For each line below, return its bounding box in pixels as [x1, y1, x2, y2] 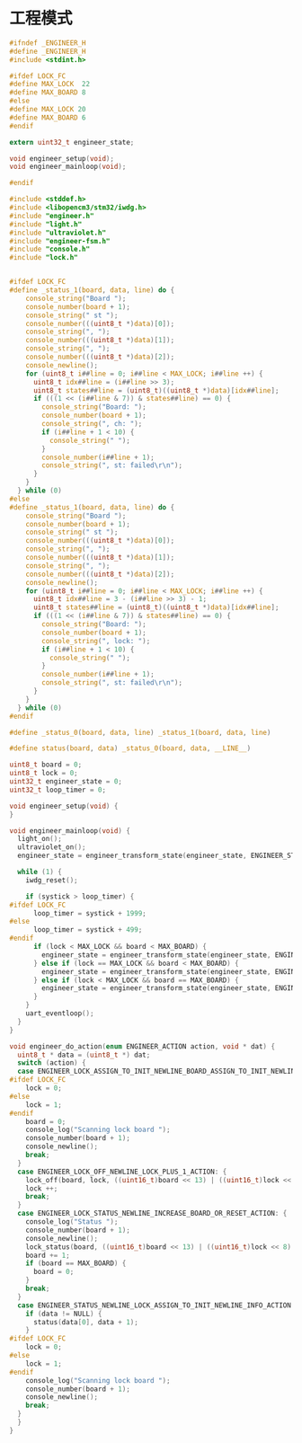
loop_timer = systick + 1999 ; [32, 908, 147, 917]
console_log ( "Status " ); [25, 1217, 119, 1226]
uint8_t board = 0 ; [9, 760, 83, 769]
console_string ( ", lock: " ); [41, 636, 151, 645]
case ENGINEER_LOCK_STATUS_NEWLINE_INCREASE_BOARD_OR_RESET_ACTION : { [17, 1209, 288, 1218]
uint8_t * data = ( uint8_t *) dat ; [17, 1050, 151, 1059]
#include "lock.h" [9, 253, 78, 262]
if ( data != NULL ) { [25, 1309, 102, 1318]
